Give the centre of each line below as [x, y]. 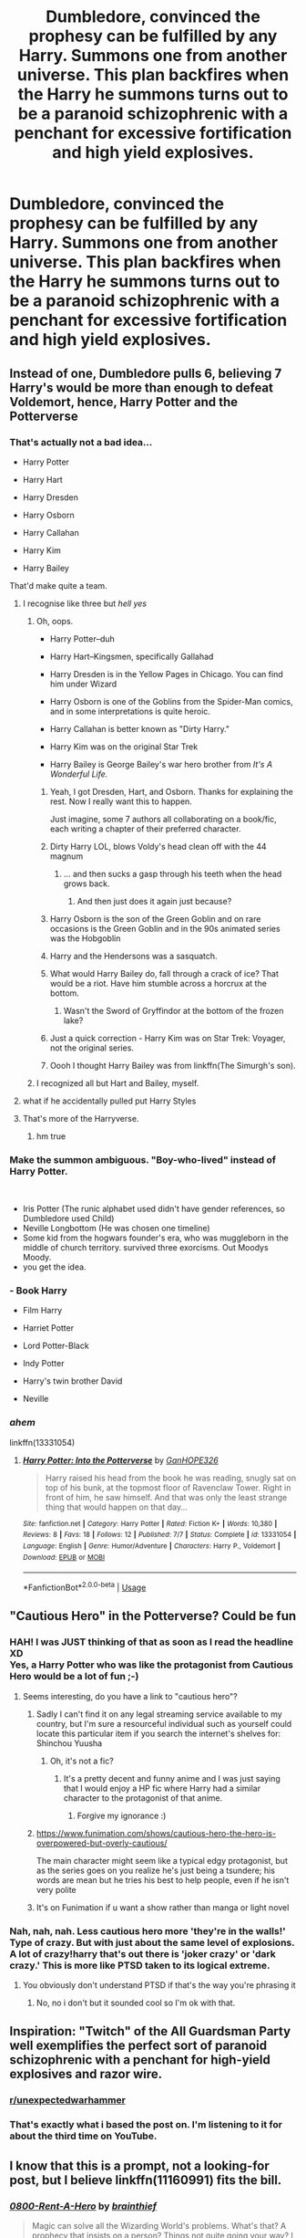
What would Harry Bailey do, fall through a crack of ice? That [164, 973]
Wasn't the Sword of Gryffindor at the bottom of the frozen [173, 1010]
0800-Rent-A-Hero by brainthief [83, 2206]
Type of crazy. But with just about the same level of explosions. [152, 1942]
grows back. [87, 884]
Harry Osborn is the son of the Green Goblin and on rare [155, 918]
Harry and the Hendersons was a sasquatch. [133, 956]
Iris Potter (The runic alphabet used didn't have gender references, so [153, 1209]
